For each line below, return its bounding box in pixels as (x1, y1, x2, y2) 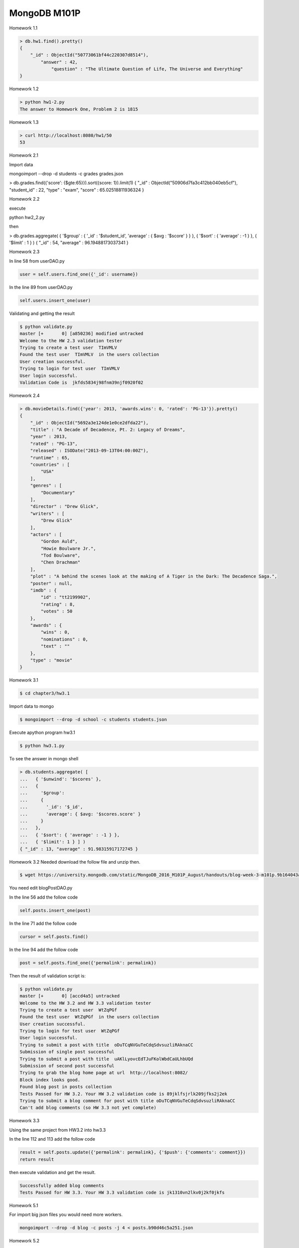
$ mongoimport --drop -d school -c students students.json (19, 717, 167, 722)
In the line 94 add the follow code (9, 946, 78, 952)
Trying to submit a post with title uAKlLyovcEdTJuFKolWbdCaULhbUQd (19, 1056, 193, 1062)
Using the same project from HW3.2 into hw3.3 (9, 1127, 106, 1133)
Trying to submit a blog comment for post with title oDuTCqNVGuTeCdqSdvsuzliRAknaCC (19, 1098, 235, 1103)
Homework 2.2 (9, 196, 40, 202)
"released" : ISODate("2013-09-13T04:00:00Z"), (30, 448, 149, 454)
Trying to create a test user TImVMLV (19, 344, 117, 350)
